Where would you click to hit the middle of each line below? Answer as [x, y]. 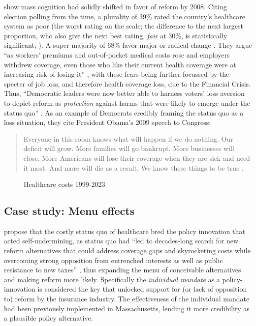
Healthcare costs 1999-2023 [64, 184]
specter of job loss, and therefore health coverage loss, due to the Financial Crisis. [128, 83]
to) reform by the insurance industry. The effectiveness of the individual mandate [127, 299]
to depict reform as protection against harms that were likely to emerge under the [127, 103]
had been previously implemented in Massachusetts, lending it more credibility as [127, 308]
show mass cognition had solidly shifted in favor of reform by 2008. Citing [115, 6]
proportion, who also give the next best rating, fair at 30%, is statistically [116, 35]
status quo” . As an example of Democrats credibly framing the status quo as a [124, 112]
